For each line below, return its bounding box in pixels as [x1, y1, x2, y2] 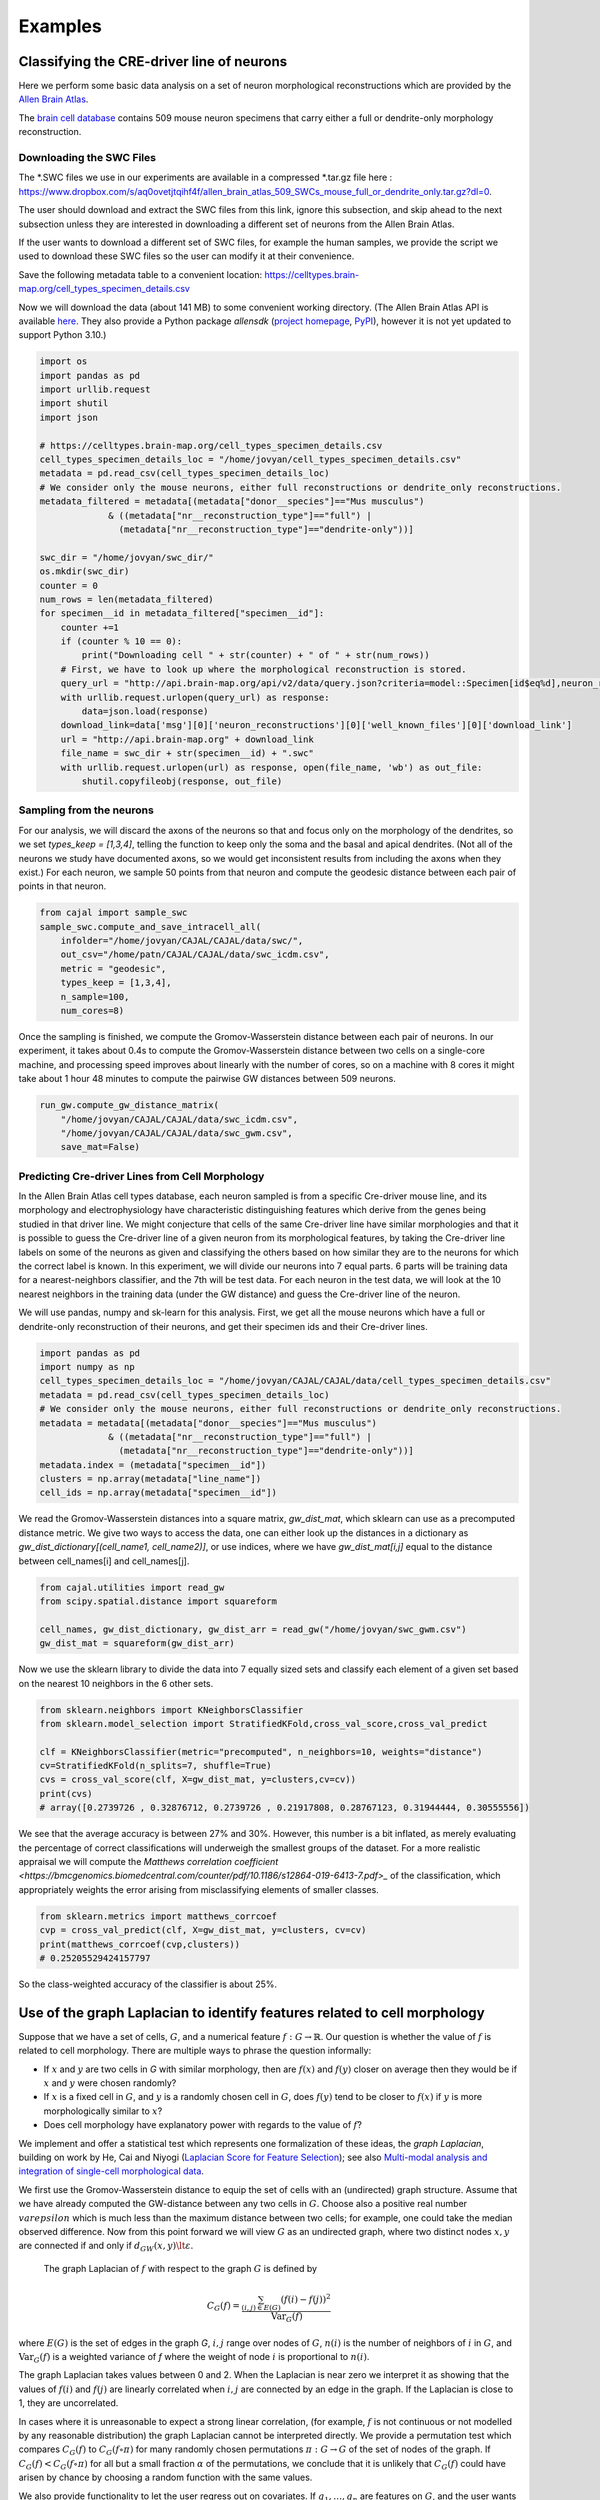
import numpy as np [39, 1361, 135, 1372]
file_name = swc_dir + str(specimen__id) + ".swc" [60, 748, 314, 759]
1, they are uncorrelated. [18, 2397, 119, 2409]
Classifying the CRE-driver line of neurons [18, 53, 288, 70]
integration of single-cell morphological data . [18, 2165, 205, 2177]
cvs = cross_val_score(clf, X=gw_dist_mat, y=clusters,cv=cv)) [39, 1774, 357, 1785]
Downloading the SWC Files [18, 151, 157, 164]
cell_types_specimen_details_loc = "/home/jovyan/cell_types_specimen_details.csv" [39, 454, 462, 465]
